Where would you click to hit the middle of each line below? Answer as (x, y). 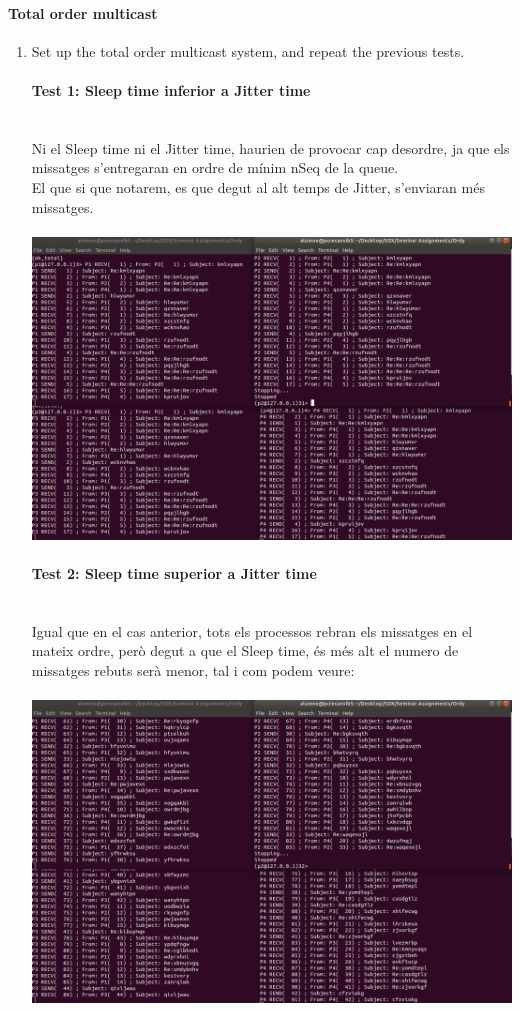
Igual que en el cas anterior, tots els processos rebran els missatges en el (252, 630)
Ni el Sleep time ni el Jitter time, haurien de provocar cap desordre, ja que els (270, 147)
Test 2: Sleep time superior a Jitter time (174, 572)
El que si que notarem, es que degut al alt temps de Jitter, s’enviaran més (258, 186)
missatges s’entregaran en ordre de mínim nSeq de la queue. (215, 167)
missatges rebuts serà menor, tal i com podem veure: (193, 669)
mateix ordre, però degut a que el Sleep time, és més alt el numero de (245, 650)
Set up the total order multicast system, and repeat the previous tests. (248, 50)
